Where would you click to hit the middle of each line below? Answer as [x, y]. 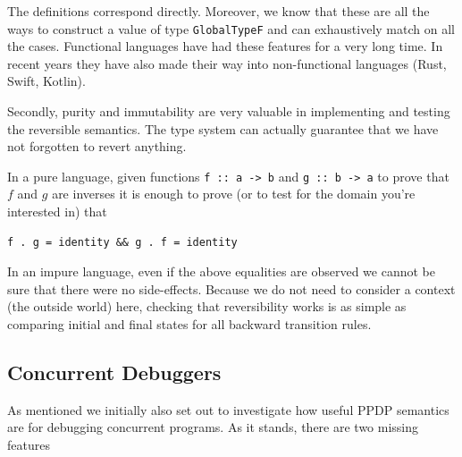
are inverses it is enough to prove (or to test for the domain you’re [234, 194]
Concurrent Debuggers [114, 372]
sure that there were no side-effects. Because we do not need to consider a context [231, 288]
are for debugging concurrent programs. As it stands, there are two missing [213, 427]
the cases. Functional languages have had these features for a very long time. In [225, 46]
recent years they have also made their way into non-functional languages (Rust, [227, 63]
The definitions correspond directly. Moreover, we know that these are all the [218, 11]
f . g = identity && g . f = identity [122, 242]
